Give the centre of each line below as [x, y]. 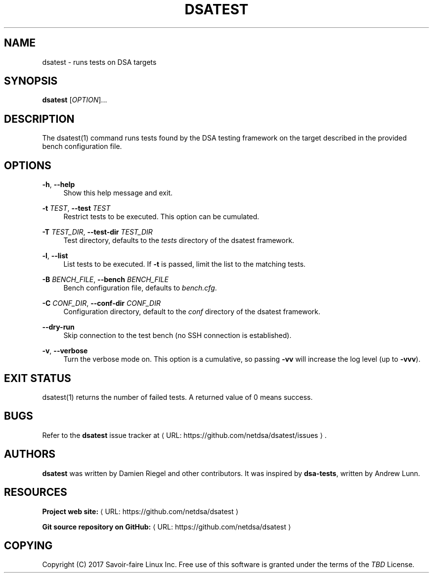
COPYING [28, 545]
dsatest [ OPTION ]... [75, 100]
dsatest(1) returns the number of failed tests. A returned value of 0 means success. [177, 397]
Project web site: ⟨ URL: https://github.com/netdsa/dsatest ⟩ [140, 511]
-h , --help [59, 185]
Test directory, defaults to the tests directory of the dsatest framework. [179, 240]
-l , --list [55, 256]
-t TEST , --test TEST [76, 208]
